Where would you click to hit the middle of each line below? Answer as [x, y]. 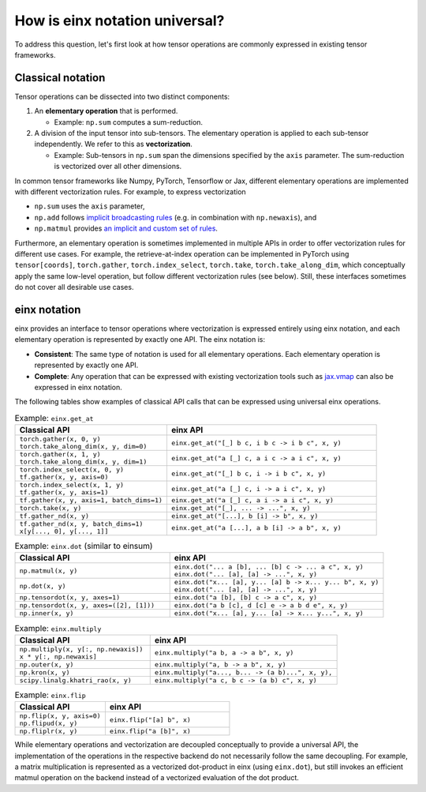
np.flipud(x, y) [49, 724]
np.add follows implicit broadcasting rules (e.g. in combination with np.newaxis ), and [176, 217]
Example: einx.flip [50, 695]
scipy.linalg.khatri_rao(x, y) [75, 680]
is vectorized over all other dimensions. [118, 167]
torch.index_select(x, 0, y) [72, 470]
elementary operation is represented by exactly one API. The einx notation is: [140, 340]
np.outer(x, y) [47, 664]
